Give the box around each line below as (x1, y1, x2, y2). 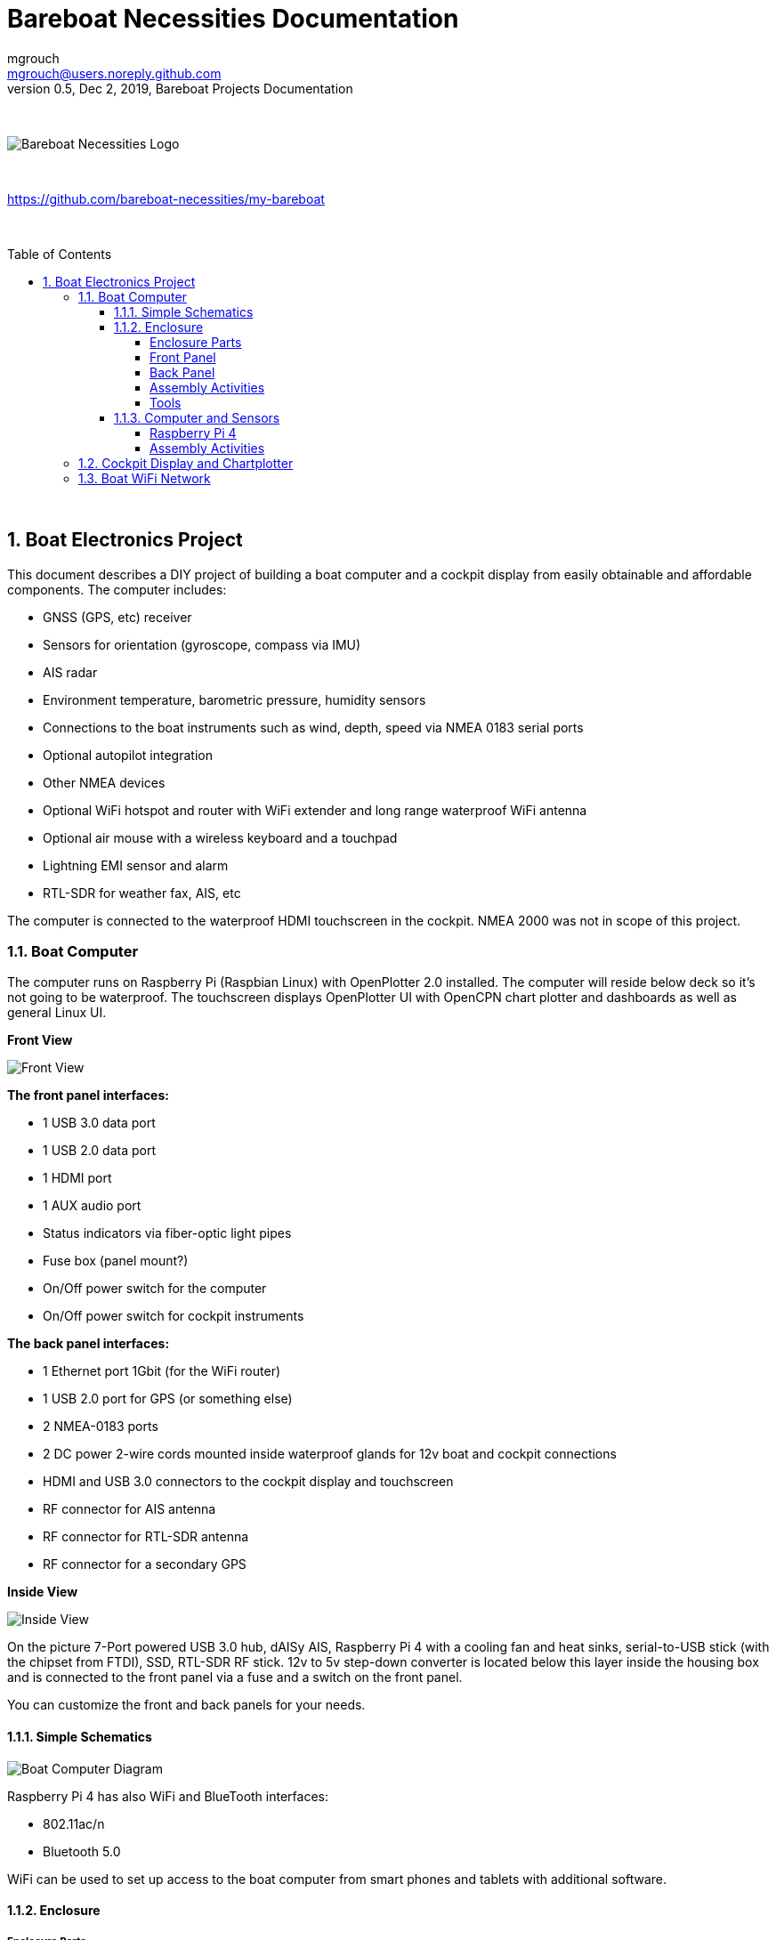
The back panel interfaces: (7, 1336, 170, 1352)
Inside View (7, 1584, 78, 1600)
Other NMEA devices (43, 774, 166, 790)
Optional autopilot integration (43, 747, 213, 763)
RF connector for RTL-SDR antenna (43, 1529, 249, 1545)
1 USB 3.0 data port (43, 1115, 156, 1131)
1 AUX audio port (43, 1198, 141, 1214)
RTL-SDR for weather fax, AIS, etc (43, 885, 241, 901)
